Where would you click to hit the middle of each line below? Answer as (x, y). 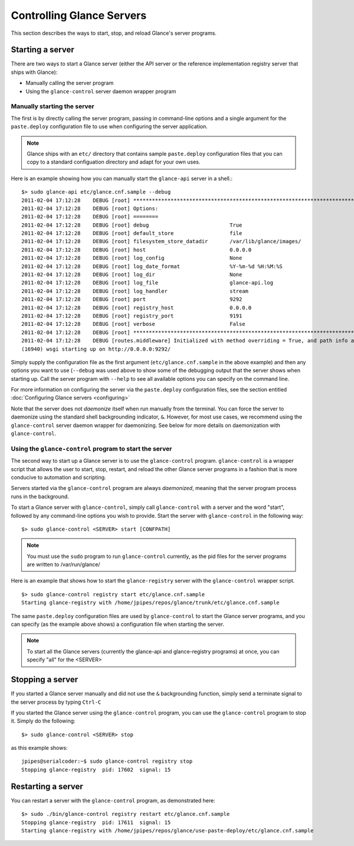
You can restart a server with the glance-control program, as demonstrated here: (113, 801)
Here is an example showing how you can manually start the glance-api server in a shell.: (122, 178)
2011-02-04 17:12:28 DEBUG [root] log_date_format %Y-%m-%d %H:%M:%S (152, 266)
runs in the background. (40, 497)
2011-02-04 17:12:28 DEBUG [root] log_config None (132, 258)
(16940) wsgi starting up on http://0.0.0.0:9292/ (96, 349)
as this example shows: (39, 748)
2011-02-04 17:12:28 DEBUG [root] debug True (132, 225)
